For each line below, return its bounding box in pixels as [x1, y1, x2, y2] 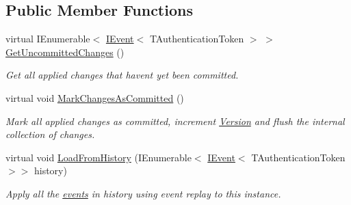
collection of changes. [5, 127, 95, 141]
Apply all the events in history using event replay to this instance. [5, 186, 281, 200]
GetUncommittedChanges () [5, 44, 125, 59]
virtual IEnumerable [5, 31, 90, 46]
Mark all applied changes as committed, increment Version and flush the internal [5, 113, 345, 128]
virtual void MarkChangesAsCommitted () [5, 90, 184, 105]
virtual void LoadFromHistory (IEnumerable [5, 150, 192, 164]
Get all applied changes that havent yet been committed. [5, 68, 239, 82]
